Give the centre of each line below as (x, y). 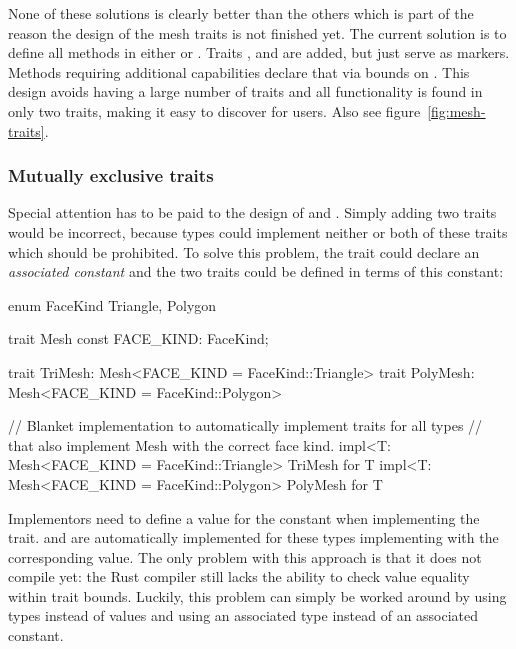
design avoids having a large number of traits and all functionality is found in (245, 91)
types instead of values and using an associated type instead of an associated (243, 615)
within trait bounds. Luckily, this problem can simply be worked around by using (257, 595)
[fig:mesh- (456, 110)
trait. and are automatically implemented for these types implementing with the (253, 537)
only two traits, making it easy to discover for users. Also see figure (214, 110)
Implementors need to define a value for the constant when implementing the (244, 517)
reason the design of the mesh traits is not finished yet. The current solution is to (257, 32)
